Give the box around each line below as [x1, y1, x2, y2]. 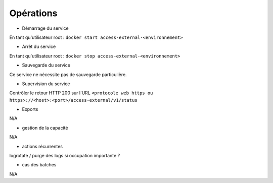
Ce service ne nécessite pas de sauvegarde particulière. [9, 71, 127, 78]
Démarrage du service [22, 25, 69, 31]
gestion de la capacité [22, 125, 68, 131]
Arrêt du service [22, 43, 56, 50]
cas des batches [22, 162, 57, 168]
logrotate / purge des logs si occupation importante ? [9, 153, 120, 159]
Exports [22, 106, 38, 112]
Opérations [9, 8, 58, 19]
